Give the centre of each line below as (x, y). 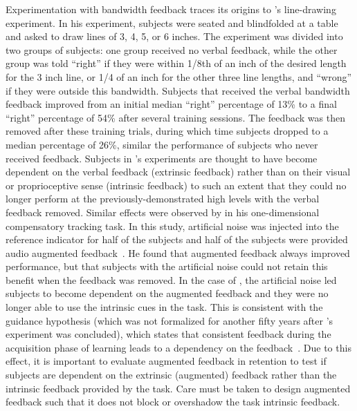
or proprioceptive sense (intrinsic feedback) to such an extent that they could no (176, 185)
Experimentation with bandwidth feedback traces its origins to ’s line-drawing (171, 9)
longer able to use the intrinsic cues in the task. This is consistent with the (164, 307)
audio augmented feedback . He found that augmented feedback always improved (178, 252)
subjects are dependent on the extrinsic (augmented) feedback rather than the (171, 375)
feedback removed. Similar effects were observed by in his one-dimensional (163, 212)
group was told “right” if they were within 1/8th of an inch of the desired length (176, 63)
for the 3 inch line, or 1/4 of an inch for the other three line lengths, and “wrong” (179, 76)
